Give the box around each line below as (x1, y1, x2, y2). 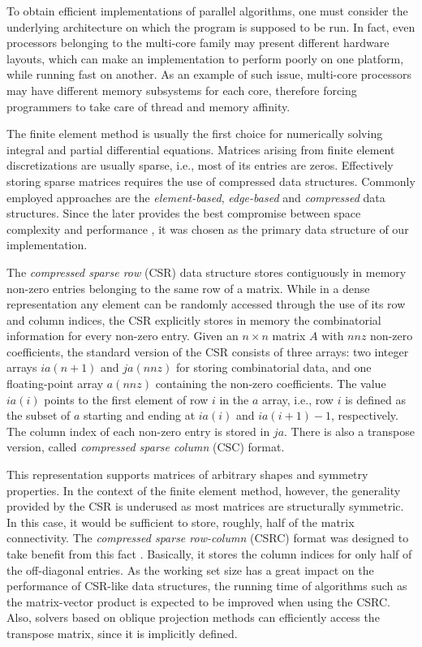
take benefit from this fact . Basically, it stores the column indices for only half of (6, 546, 412, 562)
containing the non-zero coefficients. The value (155, 375, 386, 392)
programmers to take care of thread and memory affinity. (6, 97, 291, 114)
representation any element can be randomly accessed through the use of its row (6, 295, 406, 313)
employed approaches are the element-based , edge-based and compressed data (6, 188, 385, 205)
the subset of (6, 407, 71, 424)
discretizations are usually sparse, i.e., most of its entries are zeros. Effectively (6, 157, 394, 174)
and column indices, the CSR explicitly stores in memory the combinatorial (6, 311, 381, 328)
